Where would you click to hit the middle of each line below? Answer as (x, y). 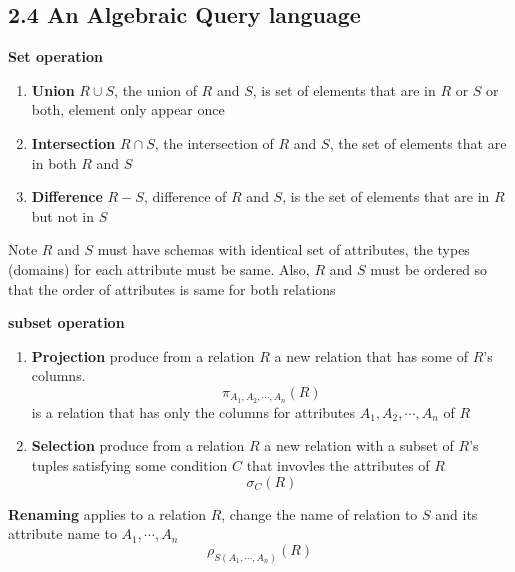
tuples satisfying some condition (129, 464)
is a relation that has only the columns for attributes (193, 411)
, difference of (185, 196)
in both (54, 162)
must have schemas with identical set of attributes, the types (283, 249)
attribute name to (62, 533)
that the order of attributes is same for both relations (172, 288)
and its (456, 513)
